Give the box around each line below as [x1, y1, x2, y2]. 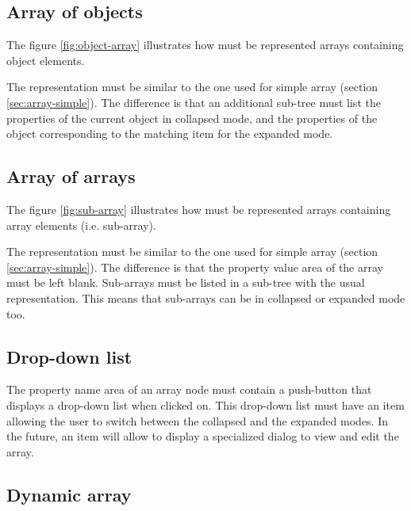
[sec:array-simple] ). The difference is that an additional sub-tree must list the [6, 93, 381, 110]
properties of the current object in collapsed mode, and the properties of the [6, 109, 378, 126]
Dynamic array [6, 482, 132, 506]
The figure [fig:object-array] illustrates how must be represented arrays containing [6, 36, 404, 53]
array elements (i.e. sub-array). [6, 216, 156, 233]
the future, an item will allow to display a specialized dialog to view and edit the [6, 428, 399, 444]
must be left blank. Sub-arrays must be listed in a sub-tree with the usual [6, 274, 365, 291]
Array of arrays [6, 164, 136, 189]
